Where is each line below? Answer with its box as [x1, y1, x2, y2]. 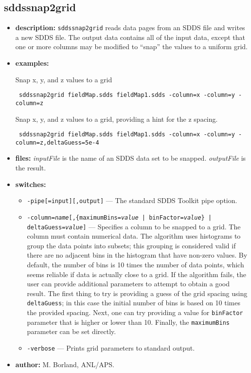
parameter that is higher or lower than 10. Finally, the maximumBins [27, 317, 230, 327]
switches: [15, 179, 46, 189]
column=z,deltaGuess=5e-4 [15, 139, 99, 146]
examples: [15, 58, 49, 68]
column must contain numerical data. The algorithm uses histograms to [27, 231, 241, 241]
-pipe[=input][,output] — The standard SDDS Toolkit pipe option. [27, 195, 237, 205]
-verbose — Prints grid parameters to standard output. [27, 342, 195, 353]
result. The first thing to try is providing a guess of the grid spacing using [27, 288, 248, 298]
